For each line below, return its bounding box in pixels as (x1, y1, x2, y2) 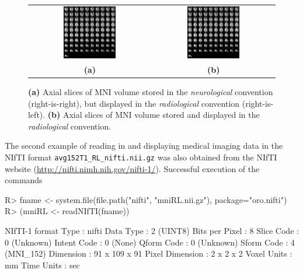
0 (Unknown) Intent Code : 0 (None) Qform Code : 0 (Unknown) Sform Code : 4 (5, 236, 295, 248)
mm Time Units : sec (5, 258, 80, 271)
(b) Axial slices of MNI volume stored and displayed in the (47, 108, 260, 121)
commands (5, 174, 43, 186)
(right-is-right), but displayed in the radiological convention (28, 97, 240, 109)
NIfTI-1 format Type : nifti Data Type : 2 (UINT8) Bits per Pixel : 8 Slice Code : (5, 224, 299, 236)
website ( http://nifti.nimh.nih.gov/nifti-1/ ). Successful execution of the (5, 162, 260, 174)
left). (28, 108, 46, 121)
